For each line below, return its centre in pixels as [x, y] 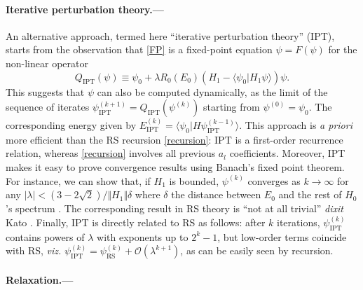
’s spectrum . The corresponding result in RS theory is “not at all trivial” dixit [174, 208]
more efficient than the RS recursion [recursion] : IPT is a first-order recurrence [174, 139]
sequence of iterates [48, 107]
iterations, [299, 222]
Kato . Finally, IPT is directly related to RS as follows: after [136, 222]
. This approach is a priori [296, 124]
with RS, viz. [34, 250]
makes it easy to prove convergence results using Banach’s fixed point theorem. [175, 166]
